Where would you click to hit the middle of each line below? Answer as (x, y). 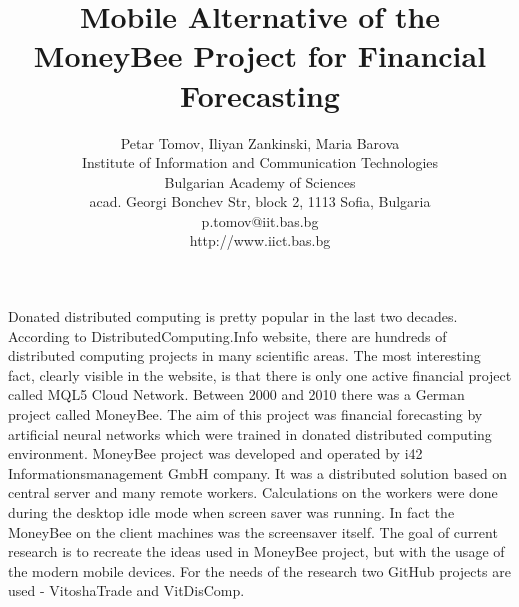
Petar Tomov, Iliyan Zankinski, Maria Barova (260, 142)
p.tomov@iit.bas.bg (260, 220)
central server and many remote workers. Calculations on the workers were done (253, 492)
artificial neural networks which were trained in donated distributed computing (250, 433)
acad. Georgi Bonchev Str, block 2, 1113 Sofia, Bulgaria (260, 201)
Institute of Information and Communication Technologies (260, 162)
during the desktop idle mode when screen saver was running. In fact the (231, 512)
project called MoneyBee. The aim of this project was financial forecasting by (245, 414)
